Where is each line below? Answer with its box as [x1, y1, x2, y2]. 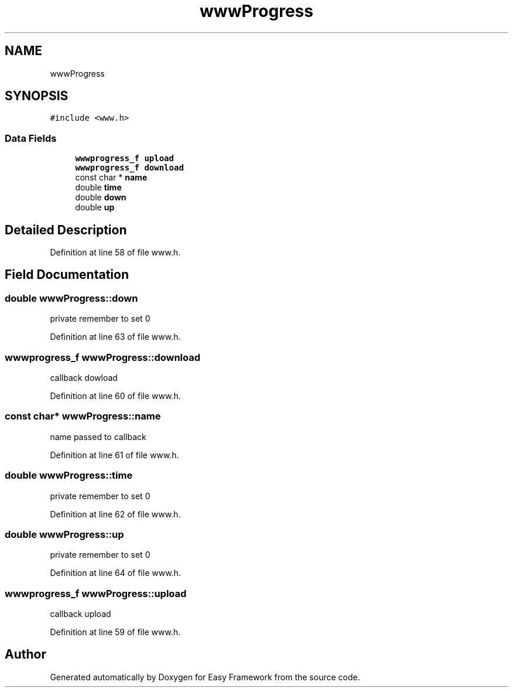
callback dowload [50, 373, 118, 383]
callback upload [50, 609, 111, 619]
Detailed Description [5, 222, 127, 237]
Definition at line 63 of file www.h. [50, 332, 181, 342]
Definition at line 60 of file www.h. [50, 391, 181, 401]
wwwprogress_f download [75, 163, 184, 173]
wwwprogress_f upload [75, 154, 174, 163]
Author [5, 647, 46, 662]
